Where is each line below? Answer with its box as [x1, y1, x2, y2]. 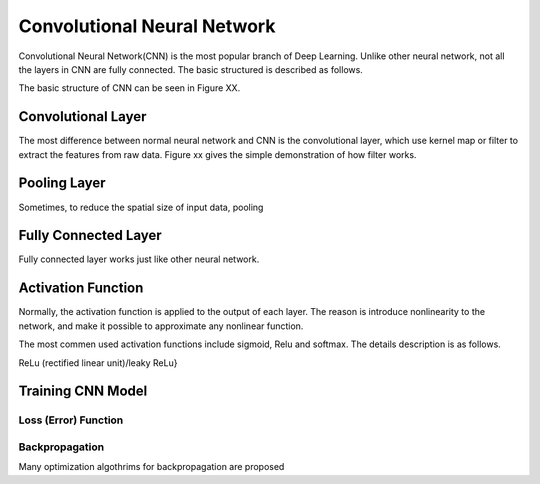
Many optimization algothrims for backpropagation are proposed [18, 461, 285, 473]
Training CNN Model [18, 383, 148, 400]
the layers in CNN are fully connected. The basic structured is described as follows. [18, 63, 364, 75]
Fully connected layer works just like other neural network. [18, 253, 260, 265]
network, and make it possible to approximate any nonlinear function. [18, 320, 304, 332]
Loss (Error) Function [18, 413, 124, 427]
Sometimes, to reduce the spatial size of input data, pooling [18, 201, 264, 213]
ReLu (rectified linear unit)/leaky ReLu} [18, 356, 178, 369]
